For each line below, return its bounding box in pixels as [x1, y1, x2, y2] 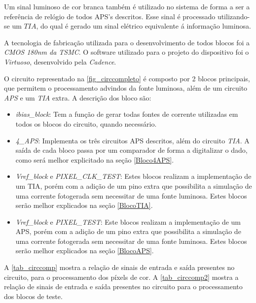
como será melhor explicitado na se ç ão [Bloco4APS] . [15, 154, 174, 165]
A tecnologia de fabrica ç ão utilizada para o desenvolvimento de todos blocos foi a [4, 37, 250, 47]
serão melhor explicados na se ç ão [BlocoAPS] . [15, 245, 154, 256]
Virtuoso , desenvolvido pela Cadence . [4, 56, 116, 67]
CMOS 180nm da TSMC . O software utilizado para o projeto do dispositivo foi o [4, 47, 249, 57]
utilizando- [217, 11, 250, 21]
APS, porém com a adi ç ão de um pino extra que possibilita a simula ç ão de [15, 226, 241, 236]
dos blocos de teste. [4, 291, 63, 301]
